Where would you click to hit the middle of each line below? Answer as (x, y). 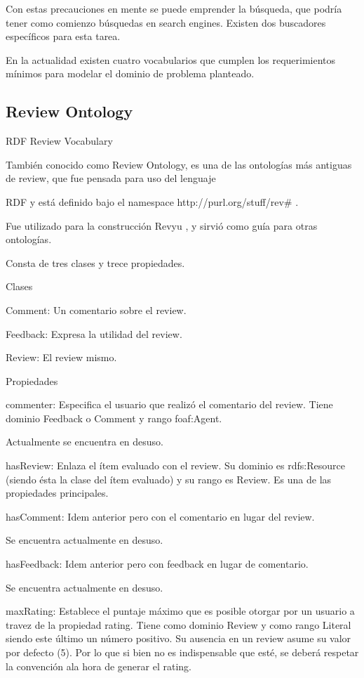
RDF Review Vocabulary (59, 141)
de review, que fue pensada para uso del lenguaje (111, 178)
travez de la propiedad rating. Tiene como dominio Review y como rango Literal (178, 624)
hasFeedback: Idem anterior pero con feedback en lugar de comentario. (157, 564)
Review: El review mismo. (61, 357)
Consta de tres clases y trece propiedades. (95, 262)
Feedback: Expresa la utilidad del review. (94, 333)
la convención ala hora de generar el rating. (99, 666)
